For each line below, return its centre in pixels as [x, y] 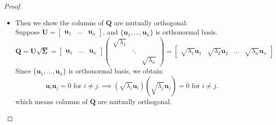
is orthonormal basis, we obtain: [116, 71]
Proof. [13, 6]
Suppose [28, 32]
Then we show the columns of [59, 22]
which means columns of [51, 101]
